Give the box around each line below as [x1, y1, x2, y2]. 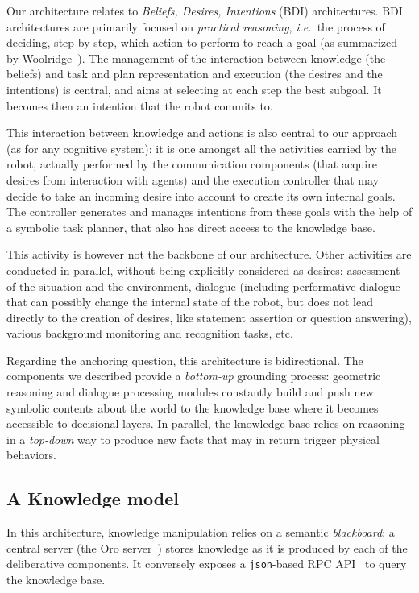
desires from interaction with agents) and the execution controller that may [6, 171, 380, 188]
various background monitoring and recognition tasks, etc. [6, 325, 293, 342]
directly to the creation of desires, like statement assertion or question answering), [6, 309, 412, 326]
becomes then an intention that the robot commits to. [6, 97, 273, 114]
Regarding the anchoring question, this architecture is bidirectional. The [6, 351, 363, 368]
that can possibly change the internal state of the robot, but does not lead [6, 293, 374, 310]
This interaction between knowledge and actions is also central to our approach [6, 124, 397, 141]
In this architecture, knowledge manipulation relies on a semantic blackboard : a [6, 524, 395, 541]
